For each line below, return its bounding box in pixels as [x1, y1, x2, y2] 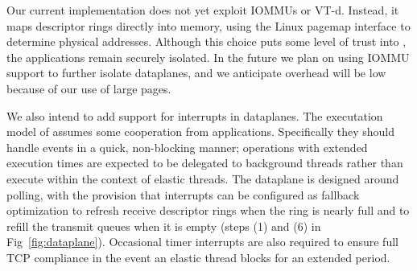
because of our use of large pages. [6, 80, 171, 96]
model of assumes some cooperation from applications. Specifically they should [6, 123, 394, 140]
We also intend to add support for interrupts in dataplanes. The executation [6, 107, 383, 124]
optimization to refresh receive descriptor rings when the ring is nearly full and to [6, 202, 410, 219]
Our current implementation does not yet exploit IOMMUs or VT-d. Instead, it [6, 2, 399, 18]
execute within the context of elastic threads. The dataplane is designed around [6, 170, 399, 187]
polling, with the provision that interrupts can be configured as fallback [6, 186, 360, 203]
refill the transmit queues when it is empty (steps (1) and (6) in [6, 217, 321, 234]
